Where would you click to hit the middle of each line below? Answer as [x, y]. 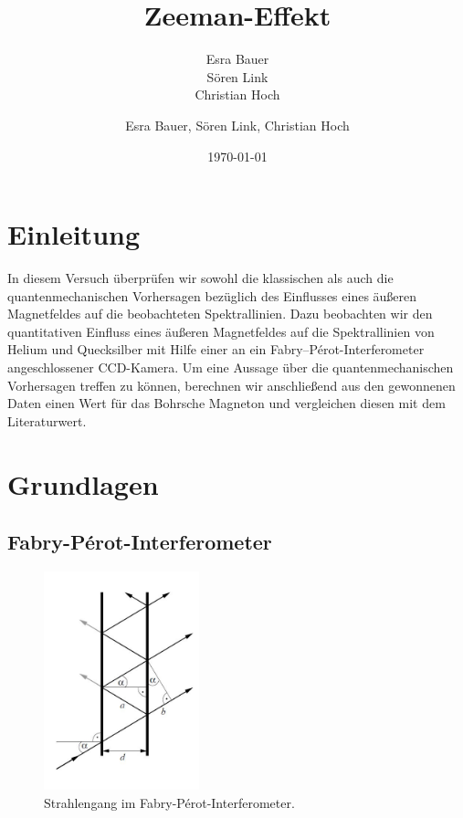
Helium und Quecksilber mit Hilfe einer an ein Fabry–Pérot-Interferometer [216, 349]
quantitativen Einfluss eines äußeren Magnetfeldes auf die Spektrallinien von [221, 331]
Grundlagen [83, 483]
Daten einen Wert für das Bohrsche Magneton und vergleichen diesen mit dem [226, 403]
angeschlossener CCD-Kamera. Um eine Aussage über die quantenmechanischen [231, 367]
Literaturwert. [47, 420]
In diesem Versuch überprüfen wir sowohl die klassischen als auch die [200, 278]
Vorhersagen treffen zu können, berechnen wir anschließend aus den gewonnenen [231, 385]
